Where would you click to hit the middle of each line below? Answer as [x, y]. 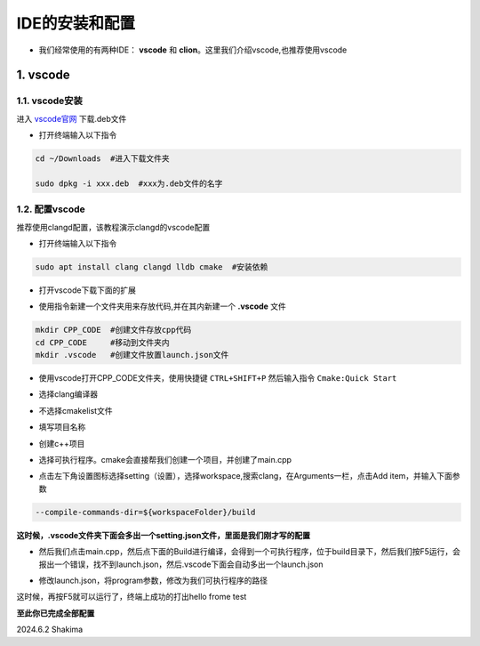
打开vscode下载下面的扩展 [88, 290]
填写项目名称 [62, 427]
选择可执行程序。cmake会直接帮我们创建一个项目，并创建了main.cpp [165, 460]
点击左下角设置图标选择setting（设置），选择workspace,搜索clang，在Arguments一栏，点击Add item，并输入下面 [246, 476]
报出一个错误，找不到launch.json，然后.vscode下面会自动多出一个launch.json [181, 564]
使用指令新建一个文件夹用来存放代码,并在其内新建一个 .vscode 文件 [162, 306]
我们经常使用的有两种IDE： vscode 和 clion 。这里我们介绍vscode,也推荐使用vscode [193, 50]
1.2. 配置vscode [51, 209]
